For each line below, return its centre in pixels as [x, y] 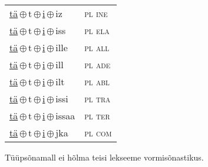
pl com [98, 133]
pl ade [98, 64]
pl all [97, 47]
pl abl [97, 81]
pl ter [97, 116]
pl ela [97, 30]
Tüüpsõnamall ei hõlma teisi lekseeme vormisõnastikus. [104, 157]
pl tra [98, 98]
